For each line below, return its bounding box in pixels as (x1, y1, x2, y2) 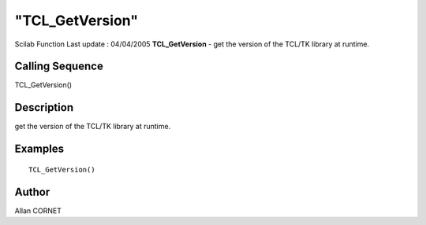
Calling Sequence (14, 60, 104, 73)
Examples (14, 142, 65, 156)
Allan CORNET (14, 205, 62, 216)
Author (14, 185, 50, 198)
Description (14, 101, 74, 114)
